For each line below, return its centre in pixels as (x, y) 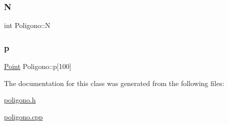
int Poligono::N (27, 25)
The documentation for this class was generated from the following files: (114, 83)
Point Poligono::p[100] (38, 66)
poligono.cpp (23, 116)
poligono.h (20, 100)
